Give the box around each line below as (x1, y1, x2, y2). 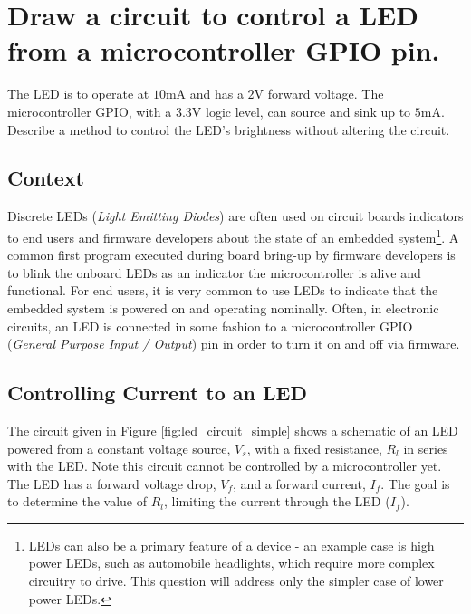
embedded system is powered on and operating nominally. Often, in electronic (7, 298, 439, 317)
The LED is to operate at (7, 84, 149, 103)
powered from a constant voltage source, (7, 438, 231, 457)
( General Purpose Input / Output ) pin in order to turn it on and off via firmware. (7, 334, 460, 353)
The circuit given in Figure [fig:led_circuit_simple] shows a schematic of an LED (7, 420, 458, 439)
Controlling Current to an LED (7, 379, 307, 407)
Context (7, 164, 84, 192)
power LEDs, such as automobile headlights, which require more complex (28, 553, 435, 572)
